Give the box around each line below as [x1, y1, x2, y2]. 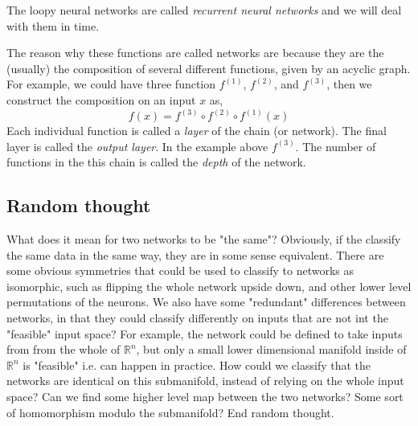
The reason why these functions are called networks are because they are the [6, 44, 384, 61]
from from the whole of [6, 341, 121, 358]
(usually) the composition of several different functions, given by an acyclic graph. [6, 59, 411, 76]
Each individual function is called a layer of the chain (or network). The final [6, 122, 387, 138]
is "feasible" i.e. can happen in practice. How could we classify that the [23, 356, 371, 373]
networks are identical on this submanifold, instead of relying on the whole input [6, 372, 404, 389]
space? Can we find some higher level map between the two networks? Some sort [6, 387, 404, 404]
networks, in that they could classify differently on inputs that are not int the [6, 309, 388, 326]
